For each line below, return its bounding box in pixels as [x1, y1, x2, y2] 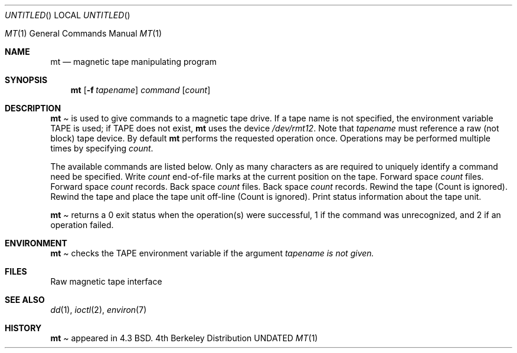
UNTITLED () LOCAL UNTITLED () [5, 10, 130, 20]
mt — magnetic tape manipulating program [50, 57, 217, 67]
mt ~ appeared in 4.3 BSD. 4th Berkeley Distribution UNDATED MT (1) [50, 333, 318, 343]
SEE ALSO [5, 295, 45, 305]
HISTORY [5, 323, 42, 333]
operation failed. [50, 220, 114, 230]
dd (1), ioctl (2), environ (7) [50, 305, 147, 315]
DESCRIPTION [5, 103, 61, 113]
